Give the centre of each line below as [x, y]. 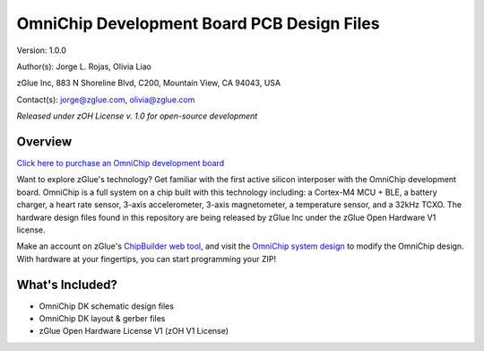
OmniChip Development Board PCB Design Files [198, 23]
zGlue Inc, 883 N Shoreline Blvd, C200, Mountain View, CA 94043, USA [149, 83]
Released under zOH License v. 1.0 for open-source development [137, 116]
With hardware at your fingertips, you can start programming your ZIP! [147, 259]
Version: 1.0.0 [42, 50]
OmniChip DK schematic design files [107, 306]
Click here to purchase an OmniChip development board [120, 163]
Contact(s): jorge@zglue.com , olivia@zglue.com [106, 100]
